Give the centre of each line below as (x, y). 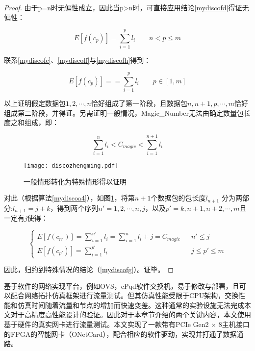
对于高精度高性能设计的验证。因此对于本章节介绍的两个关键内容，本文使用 (131, 314)
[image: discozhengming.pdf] (71, 165)
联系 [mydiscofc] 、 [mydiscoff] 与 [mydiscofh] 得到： (77, 60)
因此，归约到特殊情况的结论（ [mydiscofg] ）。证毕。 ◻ (89, 269)
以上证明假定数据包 (35, 103)
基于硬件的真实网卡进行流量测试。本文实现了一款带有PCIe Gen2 (106, 324)
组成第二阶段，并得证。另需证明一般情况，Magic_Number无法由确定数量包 (124, 113)
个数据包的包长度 (178, 198)
